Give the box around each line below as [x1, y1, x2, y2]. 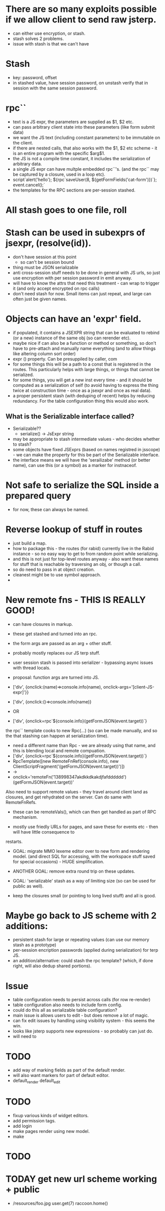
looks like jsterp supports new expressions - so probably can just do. [12, 1028, 154, 1034]
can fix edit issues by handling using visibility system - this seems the [12, 1018, 155, 1024]
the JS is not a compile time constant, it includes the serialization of [12, 155, 151, 161]
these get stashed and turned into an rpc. [12, 631, 98, 637]
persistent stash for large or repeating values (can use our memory [12, 936, 150, 943]
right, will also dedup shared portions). [12, 963, 92, 969]
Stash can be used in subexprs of [5, 227, 145, 238]
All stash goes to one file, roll [5, 204, 127, 216]
